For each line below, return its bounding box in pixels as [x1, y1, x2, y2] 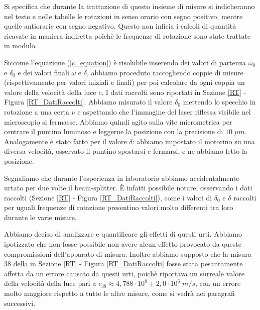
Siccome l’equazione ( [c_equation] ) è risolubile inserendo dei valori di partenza [4, 57, 246, 67]
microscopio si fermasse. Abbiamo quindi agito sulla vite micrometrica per [4, 116, 232, 127]
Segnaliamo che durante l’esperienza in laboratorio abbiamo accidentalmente [4, 172, 239, 183]
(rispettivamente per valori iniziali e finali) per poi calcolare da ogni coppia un [4, 77, 245, 87]
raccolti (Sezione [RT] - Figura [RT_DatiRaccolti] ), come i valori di [4, 192, 212, 202]
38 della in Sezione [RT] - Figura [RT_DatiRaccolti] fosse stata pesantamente [4, 258, 243, 269]
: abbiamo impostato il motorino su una [132, 136, 255, 146]
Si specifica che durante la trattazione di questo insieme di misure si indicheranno [4, 1, 255, 11]
